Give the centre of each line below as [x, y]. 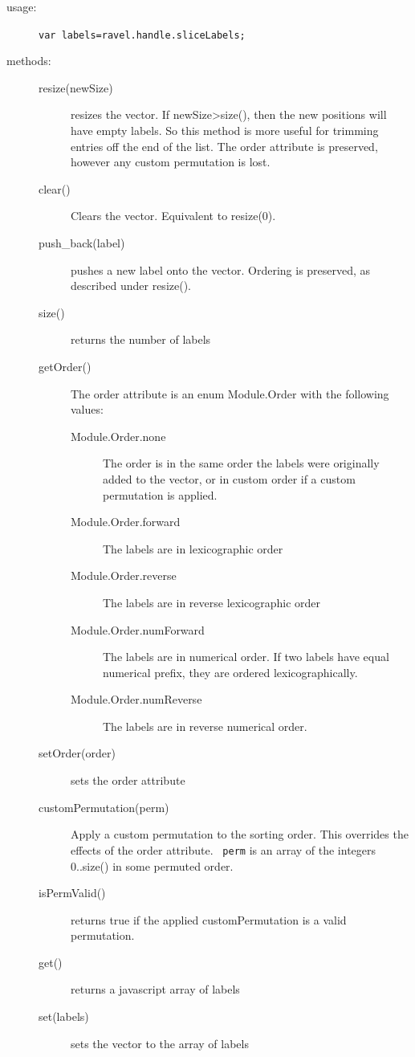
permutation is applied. [160, 494]
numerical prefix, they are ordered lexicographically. [230, 672]
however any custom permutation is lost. [171, 162]
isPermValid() [72, 893]
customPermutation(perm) [104, 807]
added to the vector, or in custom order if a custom [229, 478]
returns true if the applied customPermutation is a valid [209, 919]
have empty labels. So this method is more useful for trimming [225, 131]
